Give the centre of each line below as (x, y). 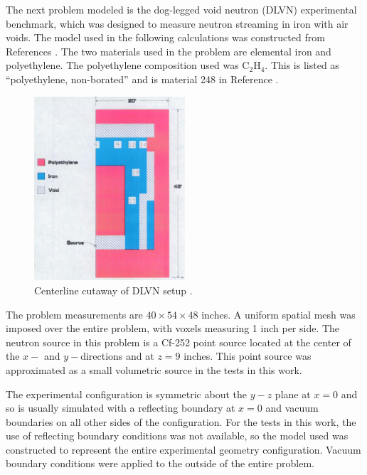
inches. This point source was (248, 356)
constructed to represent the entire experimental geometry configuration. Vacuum (183, 449)
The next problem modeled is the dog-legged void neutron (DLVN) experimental (181, 9)
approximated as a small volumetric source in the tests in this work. (154, 369)
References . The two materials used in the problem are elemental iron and (169, 51)
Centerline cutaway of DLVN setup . (113, 290)
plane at (293, 394)
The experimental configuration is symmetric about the (126, 394)
